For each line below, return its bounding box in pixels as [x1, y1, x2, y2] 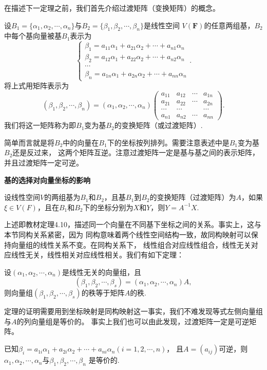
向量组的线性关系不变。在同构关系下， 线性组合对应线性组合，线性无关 [11, 239, 251, 250]
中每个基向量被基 [4, 30, 62, 41]
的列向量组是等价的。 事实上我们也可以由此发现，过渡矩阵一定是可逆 [16, 316, 250, 326]
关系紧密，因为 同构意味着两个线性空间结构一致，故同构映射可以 [32, 229, 251, 239]
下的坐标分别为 [83, 201, 133, 212]
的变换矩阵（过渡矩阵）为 [149, 192, 236, 202]
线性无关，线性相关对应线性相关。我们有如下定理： [11, 249, 184, 260]
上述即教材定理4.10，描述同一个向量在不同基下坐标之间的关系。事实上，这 [4, 219, 254, 230]
